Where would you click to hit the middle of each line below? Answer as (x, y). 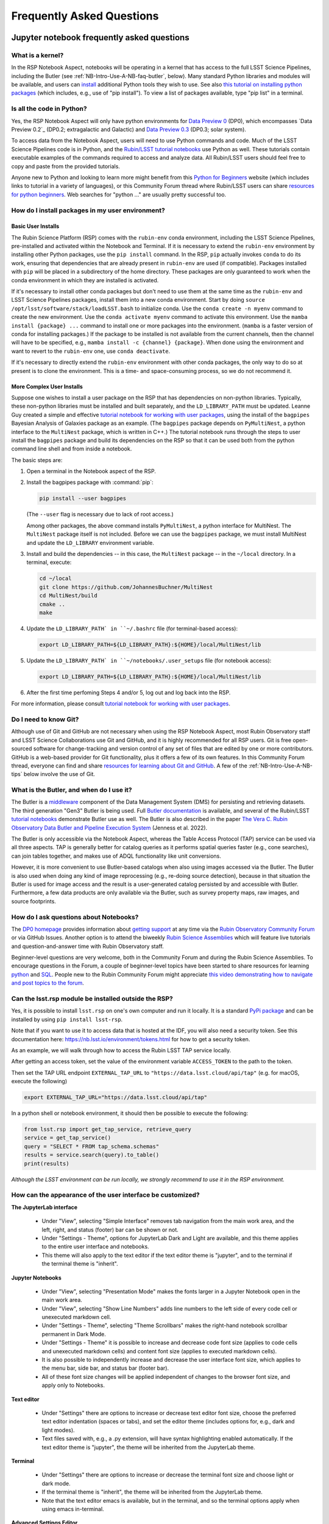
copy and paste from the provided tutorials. (65, 166)
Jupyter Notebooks (37, 1278)
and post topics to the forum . (48, 983)
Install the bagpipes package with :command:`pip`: (90, 482)
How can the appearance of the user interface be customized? (106, 1195)
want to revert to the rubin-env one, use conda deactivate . (91, 351)
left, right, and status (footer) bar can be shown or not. (110, 1230)
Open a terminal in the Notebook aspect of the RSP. (91, 471)
